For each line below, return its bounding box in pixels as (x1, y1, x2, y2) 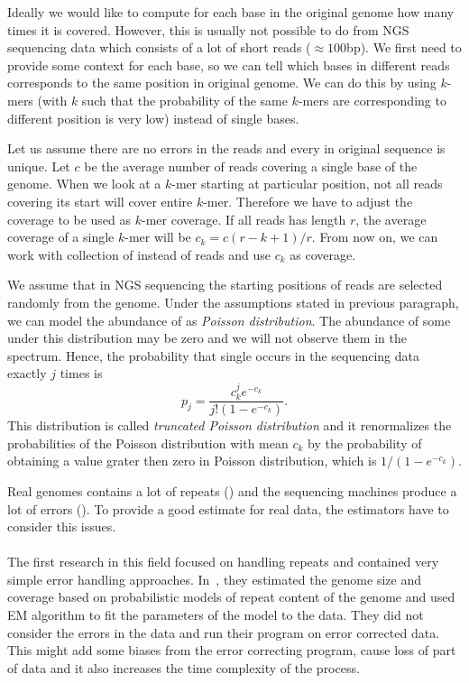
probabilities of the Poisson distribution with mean (7, 433, 289, 452)
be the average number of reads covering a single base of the (84, 156, 418, 175)
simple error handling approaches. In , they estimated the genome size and (7, 569, 421, 588)
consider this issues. (7, 517, 116, 536)
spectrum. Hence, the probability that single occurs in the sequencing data (7, 346, 419, 365)
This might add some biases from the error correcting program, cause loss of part (7, 641, 456, 660)
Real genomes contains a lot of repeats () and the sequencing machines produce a (7, 481, 457, 500)
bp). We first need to (346, 38, 462, 57)
